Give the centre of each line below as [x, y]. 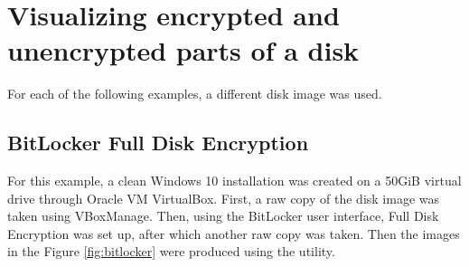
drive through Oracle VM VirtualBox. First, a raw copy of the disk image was [224, 198]
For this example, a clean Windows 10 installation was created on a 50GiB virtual [234, 181]
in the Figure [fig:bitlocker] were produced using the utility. [171, 251]
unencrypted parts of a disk [183, 50]
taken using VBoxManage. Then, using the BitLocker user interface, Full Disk [223, 216]
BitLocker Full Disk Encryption [158, 143]
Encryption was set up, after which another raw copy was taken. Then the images [234, 233]
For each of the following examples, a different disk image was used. [195, 94]
